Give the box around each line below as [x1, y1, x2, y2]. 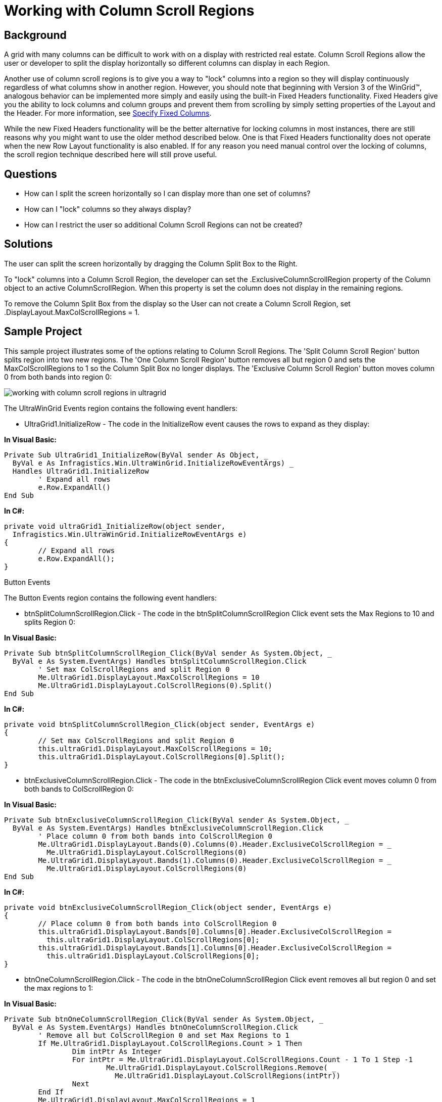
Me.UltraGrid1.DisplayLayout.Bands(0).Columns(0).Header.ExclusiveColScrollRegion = [38, 840, 383, 848]
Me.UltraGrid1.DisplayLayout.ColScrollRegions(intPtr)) [115, 1071, 340, 1080]
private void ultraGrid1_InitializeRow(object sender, [4, 522, 226, 530]
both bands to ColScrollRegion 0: [24, 784, 134, 793]
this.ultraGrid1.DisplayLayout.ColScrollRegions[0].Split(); [38, 752, 285, 761]
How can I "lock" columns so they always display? [24, 205, 191, 214]
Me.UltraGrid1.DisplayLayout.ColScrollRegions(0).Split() [38, 681, 273, 690]
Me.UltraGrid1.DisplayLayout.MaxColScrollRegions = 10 [38, 673, 260, 681]
